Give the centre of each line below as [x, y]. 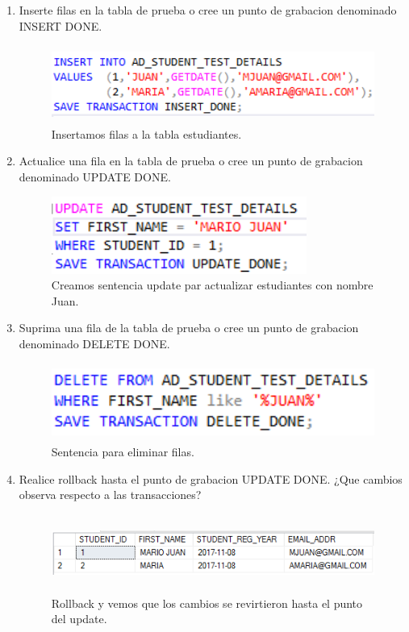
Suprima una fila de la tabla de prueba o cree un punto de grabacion [189, 328]
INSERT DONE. [61, 25]
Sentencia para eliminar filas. [123, 452]
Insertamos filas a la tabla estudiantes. [146, 133]
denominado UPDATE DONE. [95, 176]
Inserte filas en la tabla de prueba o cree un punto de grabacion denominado [208, 10]
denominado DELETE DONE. [94, 343]
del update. [79, 619]
